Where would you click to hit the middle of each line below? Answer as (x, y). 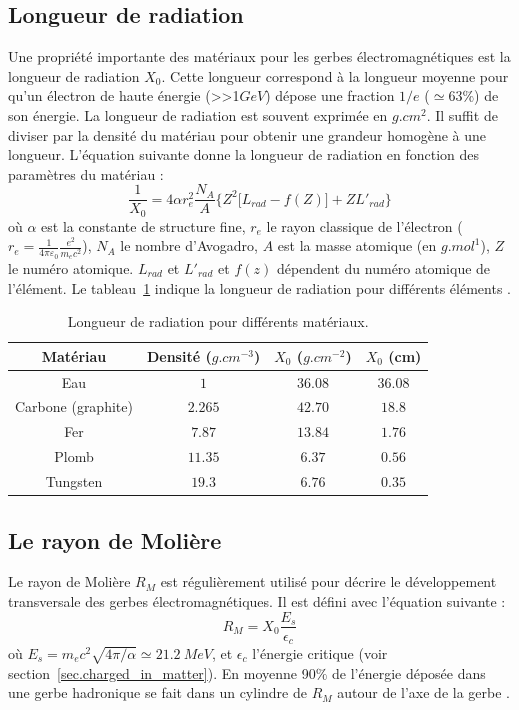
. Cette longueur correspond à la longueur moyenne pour (335, 75)
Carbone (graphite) (74, 406)
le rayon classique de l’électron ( (364, 225)
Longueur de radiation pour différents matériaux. (218, 321)
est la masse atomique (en (357, 245)
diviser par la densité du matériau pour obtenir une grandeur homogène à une (247, 134)
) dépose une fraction (330, 95)
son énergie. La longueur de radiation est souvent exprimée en (198, 114)
